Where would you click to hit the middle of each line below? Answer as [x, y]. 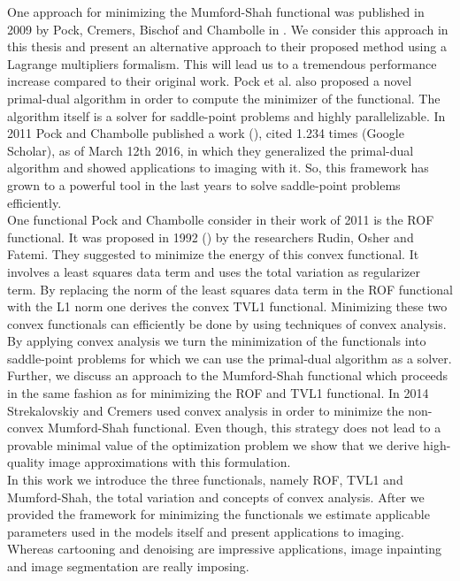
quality [26, 462]
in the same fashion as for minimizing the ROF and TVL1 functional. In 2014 [218, 393]
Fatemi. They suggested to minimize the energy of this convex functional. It [213, 254]
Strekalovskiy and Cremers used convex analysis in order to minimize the [206, 410]
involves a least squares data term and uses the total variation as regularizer [214, 271]
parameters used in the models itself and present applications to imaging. [206, 531]
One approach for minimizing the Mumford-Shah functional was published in [216, 11]
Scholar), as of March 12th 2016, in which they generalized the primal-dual [211, 150]
